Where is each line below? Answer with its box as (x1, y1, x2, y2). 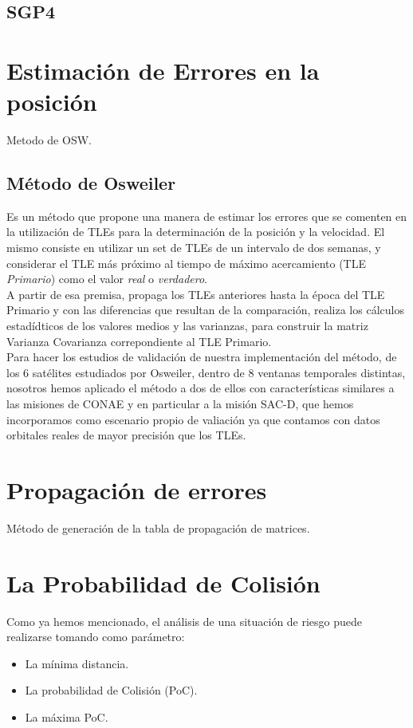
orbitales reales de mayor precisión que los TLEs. (6, 427, 246, 443)
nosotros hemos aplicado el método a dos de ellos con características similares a (6, 380, 395, 396)
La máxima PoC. (25, 709, 108, 726)
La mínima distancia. (25, 655, 129, 671)
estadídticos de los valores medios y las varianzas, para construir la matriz (6, 317, 368, 334)
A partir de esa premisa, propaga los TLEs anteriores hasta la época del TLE (6, 285, 385, 302)
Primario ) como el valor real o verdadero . (6, 270, 207, 287)
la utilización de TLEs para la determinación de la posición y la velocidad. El (6, 223, 385, 240)
